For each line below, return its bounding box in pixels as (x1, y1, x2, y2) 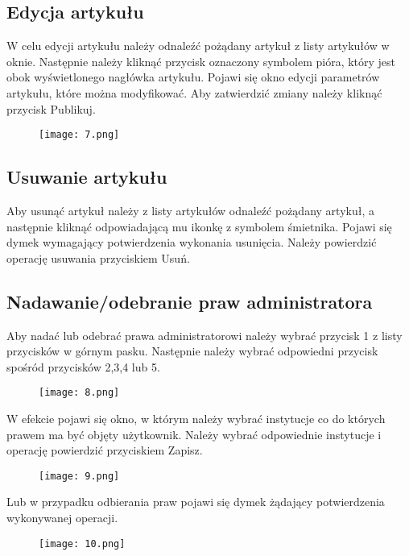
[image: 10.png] (39, 537, 126, 550)
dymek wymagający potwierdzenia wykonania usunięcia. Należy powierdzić (6, 234, 377, 251)
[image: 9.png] (39, 470, 120, 482)
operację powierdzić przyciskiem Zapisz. (6, 442, 203, 458)
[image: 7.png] (39, 129, 120, 141)
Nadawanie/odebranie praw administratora (6, 288, 373, 313)
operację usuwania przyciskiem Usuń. (6, 249, 190, 266)
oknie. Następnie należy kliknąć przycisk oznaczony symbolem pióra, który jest (6, 52, 396, 69)
